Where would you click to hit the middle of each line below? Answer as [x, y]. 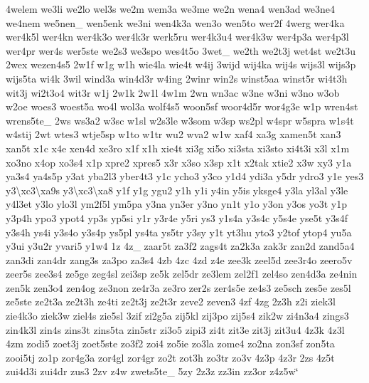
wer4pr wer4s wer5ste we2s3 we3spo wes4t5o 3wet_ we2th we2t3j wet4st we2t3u [181, 50]
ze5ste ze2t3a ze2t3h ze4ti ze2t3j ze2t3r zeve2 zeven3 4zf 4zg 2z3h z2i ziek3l [171, 301]
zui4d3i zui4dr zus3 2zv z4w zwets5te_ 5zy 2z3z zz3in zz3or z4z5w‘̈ [152, 371]
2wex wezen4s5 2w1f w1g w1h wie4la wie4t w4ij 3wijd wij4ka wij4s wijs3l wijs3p [181, 64]
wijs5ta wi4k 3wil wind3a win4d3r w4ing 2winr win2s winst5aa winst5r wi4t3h [177, 78]
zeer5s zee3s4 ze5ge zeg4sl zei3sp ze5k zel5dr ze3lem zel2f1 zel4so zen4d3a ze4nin [182, 274]
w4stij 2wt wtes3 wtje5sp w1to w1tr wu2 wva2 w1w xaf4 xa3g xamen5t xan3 [173, 134]
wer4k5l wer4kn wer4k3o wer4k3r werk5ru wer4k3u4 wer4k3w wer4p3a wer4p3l [177, 37]
